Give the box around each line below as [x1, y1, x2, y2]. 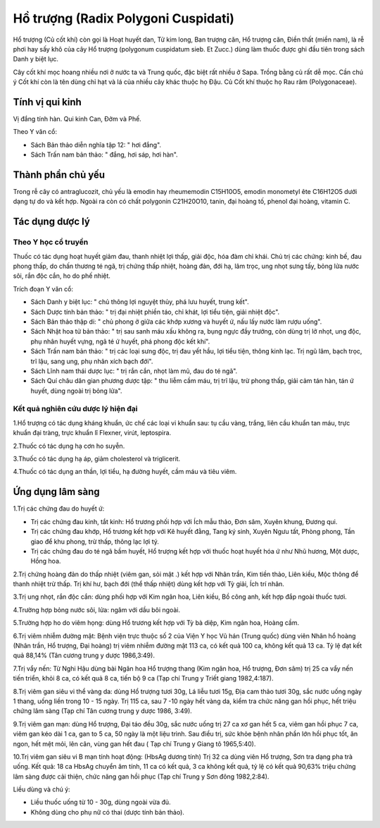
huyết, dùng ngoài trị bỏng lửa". [30, 386, 122, 395]
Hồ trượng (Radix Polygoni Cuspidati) [13, 11, 235, 26]
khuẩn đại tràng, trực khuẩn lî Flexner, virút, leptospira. [13, 429, 172, 437]
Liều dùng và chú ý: [13, 785, 70, 793]
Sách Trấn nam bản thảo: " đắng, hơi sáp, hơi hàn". [30, 150, 179, 159]
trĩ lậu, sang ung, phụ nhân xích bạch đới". [30, 357, 153, 365]
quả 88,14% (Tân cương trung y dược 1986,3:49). [13, 651, 155, 659]
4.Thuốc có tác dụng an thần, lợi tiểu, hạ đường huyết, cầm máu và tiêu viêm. [13, 468, 237, 476]
